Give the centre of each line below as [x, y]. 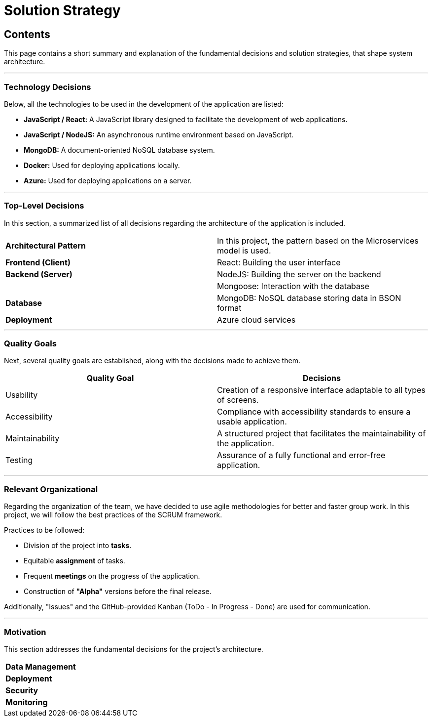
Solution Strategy [62, 10]
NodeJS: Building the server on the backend [299, 274]
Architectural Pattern [46, 245]
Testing [19, 460]
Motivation [25, 632]
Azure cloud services [256, 319]
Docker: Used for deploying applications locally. [102, 165]
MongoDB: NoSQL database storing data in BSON [309, 298]
